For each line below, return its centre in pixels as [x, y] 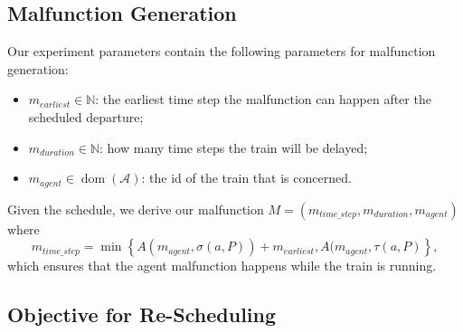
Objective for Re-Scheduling [142, 314]
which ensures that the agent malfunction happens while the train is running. [222, 266]
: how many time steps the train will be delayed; [234, 147]
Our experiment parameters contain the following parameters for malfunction [222, 51]
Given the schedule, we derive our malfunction [136, 209]
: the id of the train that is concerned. [246, 178]
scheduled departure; [86, 116]
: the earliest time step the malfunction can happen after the [263, 99]
